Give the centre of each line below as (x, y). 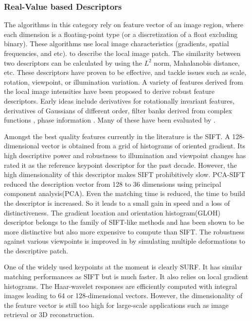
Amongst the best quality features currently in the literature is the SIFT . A (117, 136)
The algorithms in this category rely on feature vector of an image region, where (124, 25)
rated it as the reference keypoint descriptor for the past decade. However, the (120, 165)
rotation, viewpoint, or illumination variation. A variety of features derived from (124, 81)
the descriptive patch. (36, 250)
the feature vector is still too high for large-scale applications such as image (116, 305)
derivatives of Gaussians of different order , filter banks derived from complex (118, 110)
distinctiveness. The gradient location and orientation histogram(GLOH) (112, 212)
